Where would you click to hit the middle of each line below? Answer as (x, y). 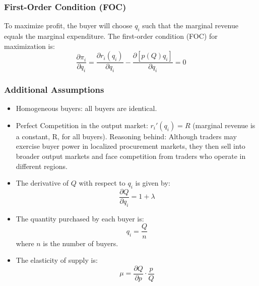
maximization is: (29, 46)
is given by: (153, 183)
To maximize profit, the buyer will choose (68, 25)
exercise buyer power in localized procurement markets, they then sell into (131, 146)
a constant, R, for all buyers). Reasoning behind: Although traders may (126, 136)
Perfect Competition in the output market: (82, 125)
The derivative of (42, 183)
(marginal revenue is (224, 125)
